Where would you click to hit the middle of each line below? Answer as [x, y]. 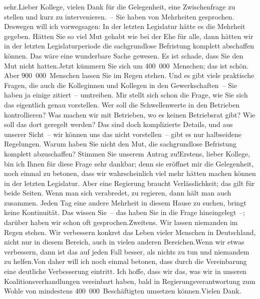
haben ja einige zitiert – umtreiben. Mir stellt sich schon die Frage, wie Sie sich [126, 95]
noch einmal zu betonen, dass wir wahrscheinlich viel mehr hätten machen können [130, 173]
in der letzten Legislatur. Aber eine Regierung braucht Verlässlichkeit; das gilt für [129, 183]
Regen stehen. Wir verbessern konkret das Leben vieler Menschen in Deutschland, [130, 232]
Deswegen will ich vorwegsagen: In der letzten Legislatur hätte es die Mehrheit [125, 26]
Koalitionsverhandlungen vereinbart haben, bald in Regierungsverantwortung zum [130, 281]
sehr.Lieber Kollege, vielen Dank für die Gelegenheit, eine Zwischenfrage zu [120, 6]
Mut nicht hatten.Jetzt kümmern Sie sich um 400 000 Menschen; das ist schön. [126, 65]
